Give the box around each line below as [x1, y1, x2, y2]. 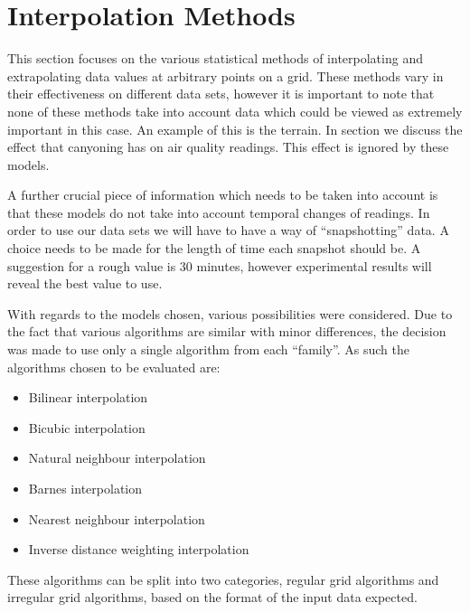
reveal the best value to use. [7, 274, 163, 293]
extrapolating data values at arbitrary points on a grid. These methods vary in [7, 66, 444, 85]
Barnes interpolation [28, 479, 142, 497]
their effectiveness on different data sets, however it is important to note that [7, 84, 435, 103]
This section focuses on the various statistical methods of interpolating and [7, 49, 423, 68]
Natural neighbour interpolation [28, 448, 206, 467]
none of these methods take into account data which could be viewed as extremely [7, 101, 463, 120]
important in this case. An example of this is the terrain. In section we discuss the [7, 119, 463, 138]
